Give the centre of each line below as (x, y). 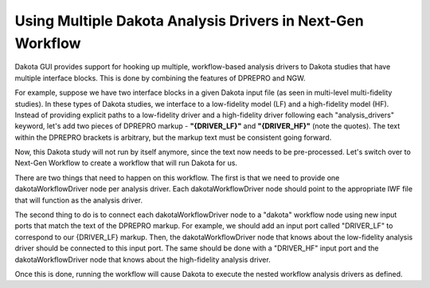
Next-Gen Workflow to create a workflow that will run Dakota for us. (126, 163)
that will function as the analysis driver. (79, 200)
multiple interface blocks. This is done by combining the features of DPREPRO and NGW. (160, 78)
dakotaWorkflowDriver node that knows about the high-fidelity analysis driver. (143, 259)
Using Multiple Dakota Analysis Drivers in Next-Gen (189, 21)
